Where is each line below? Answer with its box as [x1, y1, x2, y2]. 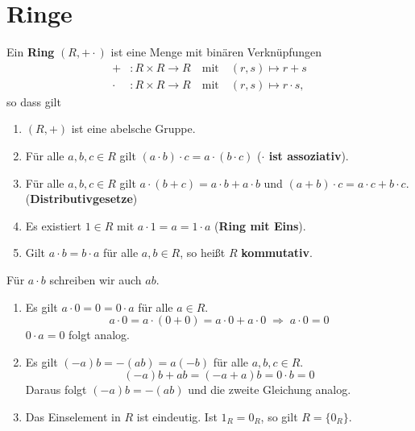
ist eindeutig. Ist [136, 408, 218, 425]
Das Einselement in [25, 408, 121, 425]
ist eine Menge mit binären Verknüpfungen [110, 44, 322, 60]
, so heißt [180, 244, 226, 261]
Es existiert [25, 217, 82, 234]
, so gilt [260, 408, 298, 425]
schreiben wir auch [49, 271, 142, 288]
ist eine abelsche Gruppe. [71, 120, 196, 137]
